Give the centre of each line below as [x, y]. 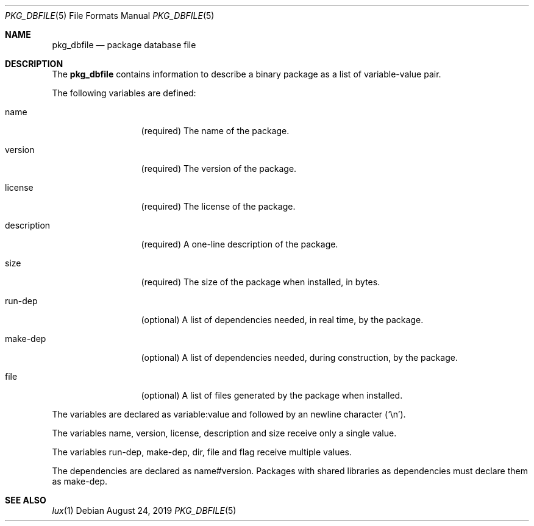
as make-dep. [80, 481]
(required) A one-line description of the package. [240, 244]
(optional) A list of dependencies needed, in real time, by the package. [282, 320]
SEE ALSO [26, 500]
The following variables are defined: [124, 93]
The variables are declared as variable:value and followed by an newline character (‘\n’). [229, 414]
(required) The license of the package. [218, 206]
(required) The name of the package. [215, 131]
